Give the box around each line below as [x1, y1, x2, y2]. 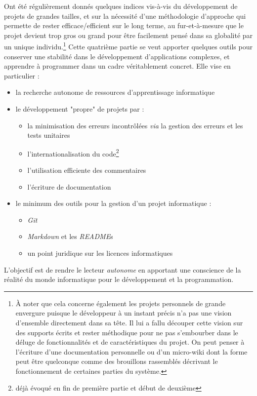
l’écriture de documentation [27, 181, 111, 192]
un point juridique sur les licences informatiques [27, 248, 173, 258]
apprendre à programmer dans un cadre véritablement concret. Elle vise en [4, 61, 231, 71]
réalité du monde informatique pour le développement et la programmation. [4, 274, 234, 284]
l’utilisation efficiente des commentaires [27, 165, 146, 175]
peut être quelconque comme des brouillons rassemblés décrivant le [15, 356, 218, 366]
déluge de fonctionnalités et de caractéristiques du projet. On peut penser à [15, 337, 245, 347]
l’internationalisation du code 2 [27, 147, 119, 158]
